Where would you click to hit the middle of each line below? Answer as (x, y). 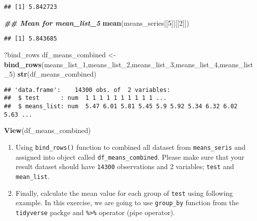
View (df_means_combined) (47, 130)
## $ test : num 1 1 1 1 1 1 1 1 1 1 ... (86, 98)
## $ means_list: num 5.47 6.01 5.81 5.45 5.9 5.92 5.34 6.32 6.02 (121, 106)
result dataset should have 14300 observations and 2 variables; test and (125, 166)
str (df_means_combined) (57, 74)
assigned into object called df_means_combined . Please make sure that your (130, 156)
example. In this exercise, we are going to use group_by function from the (127, 202)
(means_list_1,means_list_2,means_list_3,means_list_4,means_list (147, 64)
